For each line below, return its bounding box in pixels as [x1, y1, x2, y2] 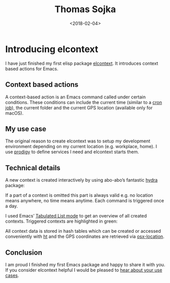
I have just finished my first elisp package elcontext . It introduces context [5, 60, 158, 66]
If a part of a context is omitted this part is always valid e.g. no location [5, 192, 153, 198]
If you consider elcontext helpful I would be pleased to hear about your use [5, 267, 162, 273]
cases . [5, 272, 19, 278]
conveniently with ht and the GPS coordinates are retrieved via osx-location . [5, 233, 165, 239]
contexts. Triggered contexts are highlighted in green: [5, 218, 118, 224]
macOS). [5, 110, 24, 116]
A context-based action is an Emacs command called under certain [5, 94, 146, 100]
